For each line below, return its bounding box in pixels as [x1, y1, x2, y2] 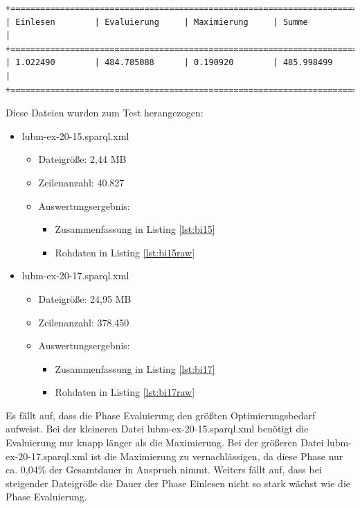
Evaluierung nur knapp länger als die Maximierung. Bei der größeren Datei [6, 435, 324, 450]
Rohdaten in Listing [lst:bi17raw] [55, 385, 195, 399]
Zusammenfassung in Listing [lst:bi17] [55, 361, 215, 376]
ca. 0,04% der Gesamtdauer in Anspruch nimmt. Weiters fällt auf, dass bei [6, 462, 322, 477]
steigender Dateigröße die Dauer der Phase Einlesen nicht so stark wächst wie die [6, 475, 350, 490]
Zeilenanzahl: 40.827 [38, 175, 125, 189]
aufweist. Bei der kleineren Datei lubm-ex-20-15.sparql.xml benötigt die [6, 421, 309, 436]
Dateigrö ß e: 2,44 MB [38, 152, 127, 166]
